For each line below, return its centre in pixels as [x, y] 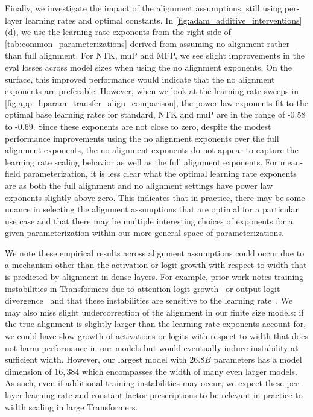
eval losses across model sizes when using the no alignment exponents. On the [148, 67]
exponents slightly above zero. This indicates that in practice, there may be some [155, 197]
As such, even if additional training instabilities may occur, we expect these [144, 383]
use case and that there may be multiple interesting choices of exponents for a [149, 221]
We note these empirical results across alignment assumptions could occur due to [155, 253]
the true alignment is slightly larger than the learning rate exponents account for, [156, 324]
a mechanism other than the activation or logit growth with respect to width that [156, 265]
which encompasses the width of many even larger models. [190, 371]
